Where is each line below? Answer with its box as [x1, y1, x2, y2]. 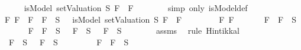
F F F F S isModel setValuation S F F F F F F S [4, 13, 296, 25]
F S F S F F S [8, 35, 129, 48]
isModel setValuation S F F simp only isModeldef [24, 2, 248, 13]
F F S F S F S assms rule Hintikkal [28, 24, 239, 37]
